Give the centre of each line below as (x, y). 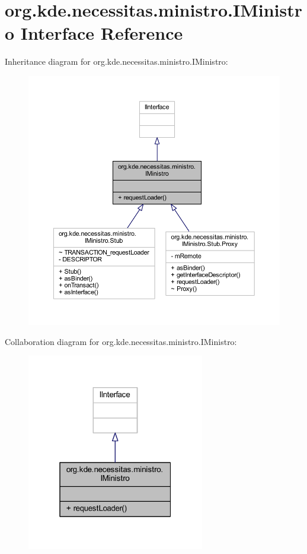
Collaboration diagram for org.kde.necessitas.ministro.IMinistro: (121, 341)
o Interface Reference (94, 33)
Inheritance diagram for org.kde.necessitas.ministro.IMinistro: (116, 61)
